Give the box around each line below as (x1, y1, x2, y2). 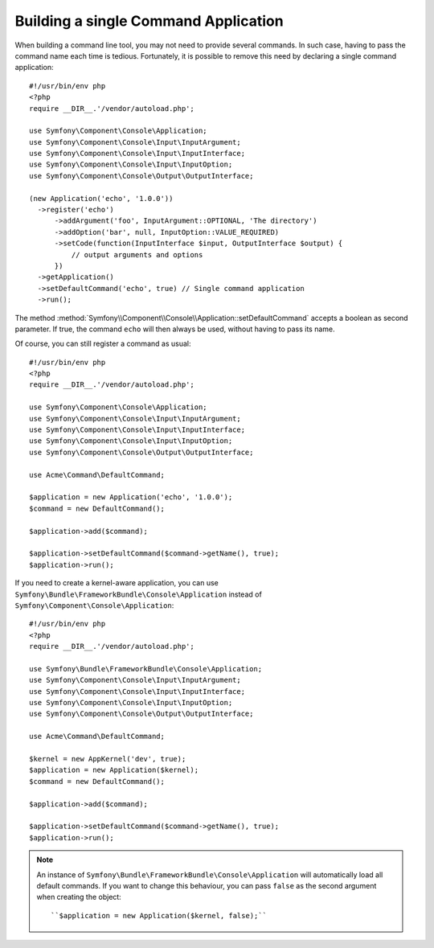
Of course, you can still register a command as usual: (14, 339, 191, 349)
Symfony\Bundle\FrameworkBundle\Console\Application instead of (14, 589, 263, 599)
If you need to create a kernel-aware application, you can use (14, 578, 219, 588)
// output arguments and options (71, 250, 203, 259)
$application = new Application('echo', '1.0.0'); (29, 493, 233, 502)
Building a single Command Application (14, 12, 285, 30)
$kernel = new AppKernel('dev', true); (29, 754, 186, 763)
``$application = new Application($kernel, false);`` (51, 911, 267, 920)
